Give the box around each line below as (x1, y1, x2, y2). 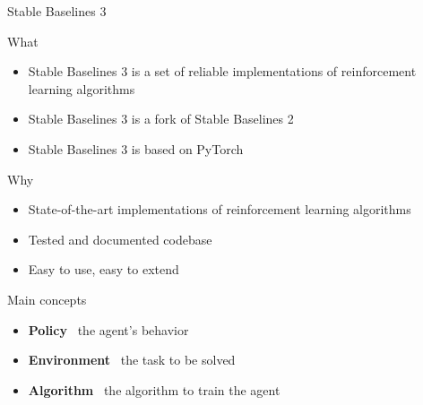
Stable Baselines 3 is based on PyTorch (28, 139, 244, 158)
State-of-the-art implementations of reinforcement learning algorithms (28, 200, 411, 219)
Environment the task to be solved (28, 350, 236, 369)
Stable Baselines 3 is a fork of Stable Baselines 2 (28, 109, 294, 128)
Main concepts (7, 289, 87, 308)
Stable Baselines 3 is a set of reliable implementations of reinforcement (28, 62, 417, 81)
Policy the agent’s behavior (28, 320, 189, 339)
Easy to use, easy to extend (28, 260, 179, 279)
